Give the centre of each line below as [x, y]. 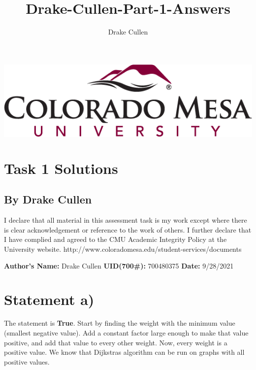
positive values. [27, 361]
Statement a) [49, 299]
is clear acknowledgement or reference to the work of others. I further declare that [128, 229]
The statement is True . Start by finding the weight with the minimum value [120, 323]
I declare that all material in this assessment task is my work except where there [126, 220]
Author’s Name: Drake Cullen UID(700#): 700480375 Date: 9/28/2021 [119, 265]
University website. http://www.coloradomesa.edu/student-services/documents [123, 249]
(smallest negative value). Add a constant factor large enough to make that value [126, 332]
